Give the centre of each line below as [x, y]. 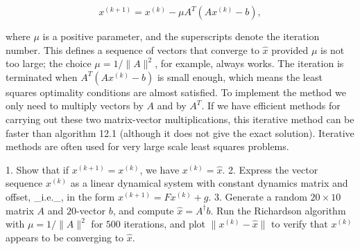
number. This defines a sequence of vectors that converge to [132, 49]
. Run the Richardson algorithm [278, 210]
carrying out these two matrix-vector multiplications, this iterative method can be [180, 119]
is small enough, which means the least [240, 76]
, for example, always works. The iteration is [249, 63]
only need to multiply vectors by [75, 105]
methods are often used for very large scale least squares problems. [147, 146]
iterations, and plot [165, 224]
